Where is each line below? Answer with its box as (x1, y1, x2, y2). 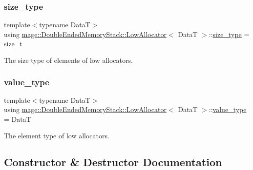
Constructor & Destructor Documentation (4, 154, 222, 169)
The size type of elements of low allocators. (4, 55, 133, 65)
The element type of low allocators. (4, 130, 109, 140)
